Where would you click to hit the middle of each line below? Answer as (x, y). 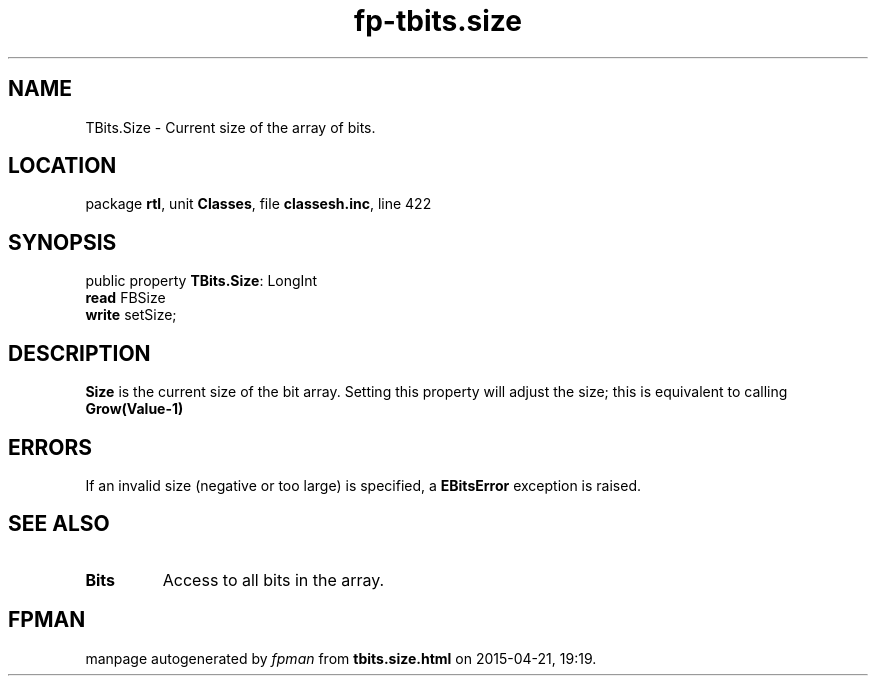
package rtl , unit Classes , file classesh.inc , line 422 (258, 204)
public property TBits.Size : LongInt (201, 281)
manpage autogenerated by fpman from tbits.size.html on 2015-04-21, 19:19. (341, 658)
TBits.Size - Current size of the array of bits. (230, 127)
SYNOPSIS (62, 242)
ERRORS (50, 447)
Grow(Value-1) (134, 409)
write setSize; (131, 315)
